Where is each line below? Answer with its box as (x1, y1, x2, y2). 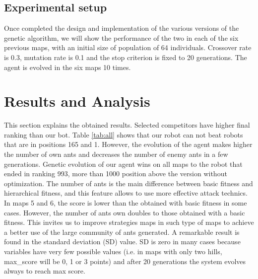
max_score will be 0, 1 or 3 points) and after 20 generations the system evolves (4, 256, 246, 266)
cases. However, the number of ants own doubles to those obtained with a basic (4, 207, 245, 217)
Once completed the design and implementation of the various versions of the (4, 23, 239, 33)
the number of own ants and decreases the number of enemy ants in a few (4, 149, 228, 159)
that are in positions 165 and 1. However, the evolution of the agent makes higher (4, 139, 253, 149)
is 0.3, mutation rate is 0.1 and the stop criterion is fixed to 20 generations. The (4, 52, 247, 62)
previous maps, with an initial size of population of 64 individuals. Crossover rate (4, 42, 252, 53)
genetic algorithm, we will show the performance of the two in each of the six (4, 32, 239, 43)
